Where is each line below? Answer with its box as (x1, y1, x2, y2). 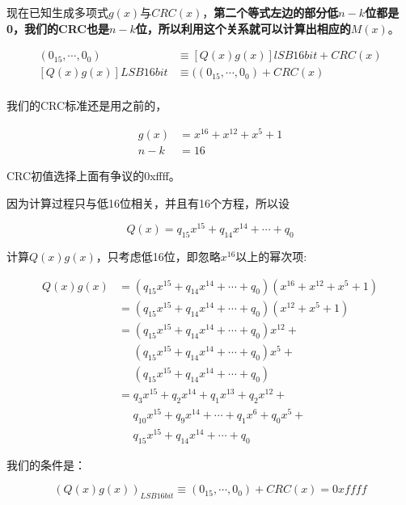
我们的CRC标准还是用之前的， (6, 97, 167, 114)
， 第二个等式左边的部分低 (202, 4, 339, 20)
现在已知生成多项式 (6, 4, 108, 20)
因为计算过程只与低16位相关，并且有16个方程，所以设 (6, 194, 290, 211)
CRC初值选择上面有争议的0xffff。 (6, 167, 180, 184)
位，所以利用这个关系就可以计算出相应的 (135, 19, 351, 36)
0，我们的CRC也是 (6, 19, 109, 36)
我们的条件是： (6, 456, 86, 473)
